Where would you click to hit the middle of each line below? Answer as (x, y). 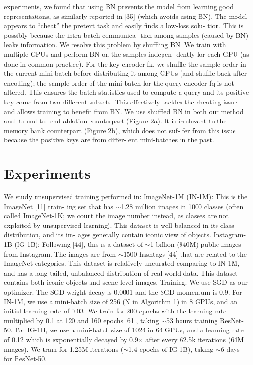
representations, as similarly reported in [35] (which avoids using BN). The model (126, 16)
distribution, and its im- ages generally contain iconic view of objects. (108, 235)
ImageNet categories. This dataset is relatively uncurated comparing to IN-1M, (122, 263)
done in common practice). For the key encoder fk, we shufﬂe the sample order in (125, 63)
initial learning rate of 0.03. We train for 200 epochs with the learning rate (115, 311)
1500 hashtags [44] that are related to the (185, 253)
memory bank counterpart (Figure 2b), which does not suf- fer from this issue (120, 130)
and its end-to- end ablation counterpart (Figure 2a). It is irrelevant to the (115, 121)
